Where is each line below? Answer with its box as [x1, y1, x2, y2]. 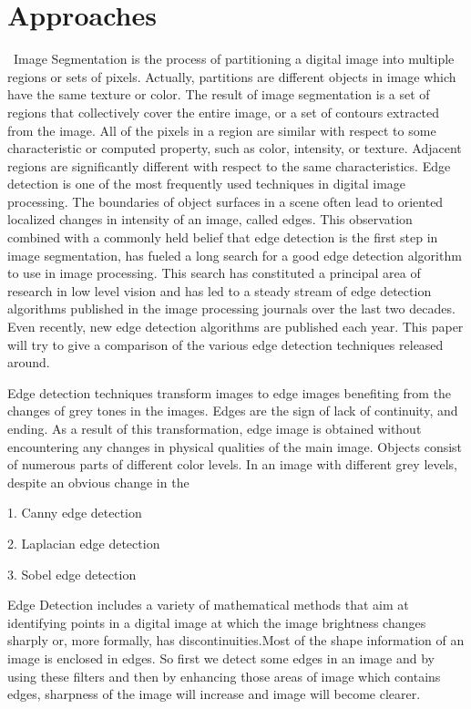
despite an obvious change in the [7, 472, 189, 491]
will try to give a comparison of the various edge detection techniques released [7, 334, 444, 354]
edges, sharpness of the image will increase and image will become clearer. [7, 684, 421, 704]
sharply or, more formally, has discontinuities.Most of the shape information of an [7, 631, 465, 650]
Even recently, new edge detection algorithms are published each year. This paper [7, 317, 464, 336]
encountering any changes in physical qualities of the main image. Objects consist [7, 437, 463, 456]
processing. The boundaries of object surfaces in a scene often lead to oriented [7, 191, 444, 211]
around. [7, 353, 50, 372]
